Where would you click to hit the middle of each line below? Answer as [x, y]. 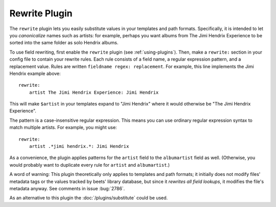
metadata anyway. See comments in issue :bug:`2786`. [67, 188]
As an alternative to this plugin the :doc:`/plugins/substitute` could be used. [89, 198]
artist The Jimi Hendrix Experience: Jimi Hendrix [94, 92]
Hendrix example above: [35, 73]
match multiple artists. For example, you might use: [63, 127]
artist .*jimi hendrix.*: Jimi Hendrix [79, 146]
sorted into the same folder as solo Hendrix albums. [64, 43]
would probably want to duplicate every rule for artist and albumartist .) [90, 165]
